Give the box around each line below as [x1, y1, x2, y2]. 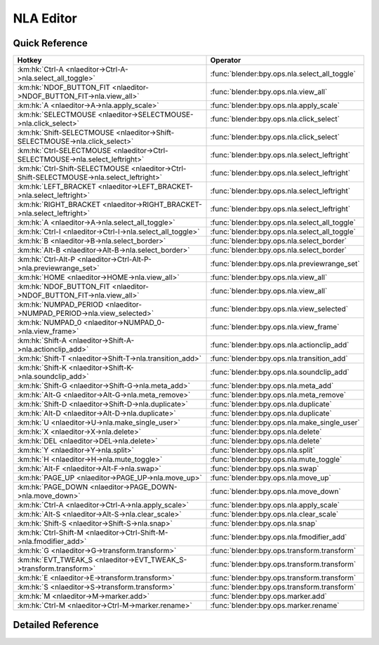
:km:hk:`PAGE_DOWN [17, 482, 88, 492]
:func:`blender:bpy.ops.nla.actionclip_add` [210, 340, 350, 350]
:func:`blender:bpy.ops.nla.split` [210, 446, 316, 456]
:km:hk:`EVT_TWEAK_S [17, 555, 93, 565]
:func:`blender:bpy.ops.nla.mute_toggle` [210, 455, 343, 465]
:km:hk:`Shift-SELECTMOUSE [17, 128, 115, 138]
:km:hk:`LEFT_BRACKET [17, 182, 96, 192]
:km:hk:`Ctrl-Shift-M [17, 528, 84, 538]
